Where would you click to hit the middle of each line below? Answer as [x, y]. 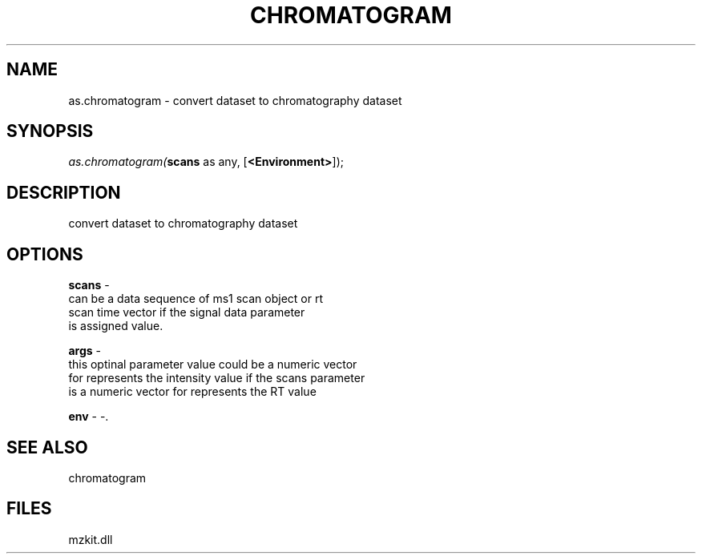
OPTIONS [45, 254]
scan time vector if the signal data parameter [187, 312]
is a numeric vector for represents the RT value [192, 392]
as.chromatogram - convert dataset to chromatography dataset [235, 100]
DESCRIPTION [64, 192]
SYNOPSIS [50, 131]
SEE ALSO [47, 447]
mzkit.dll [91, 539]
